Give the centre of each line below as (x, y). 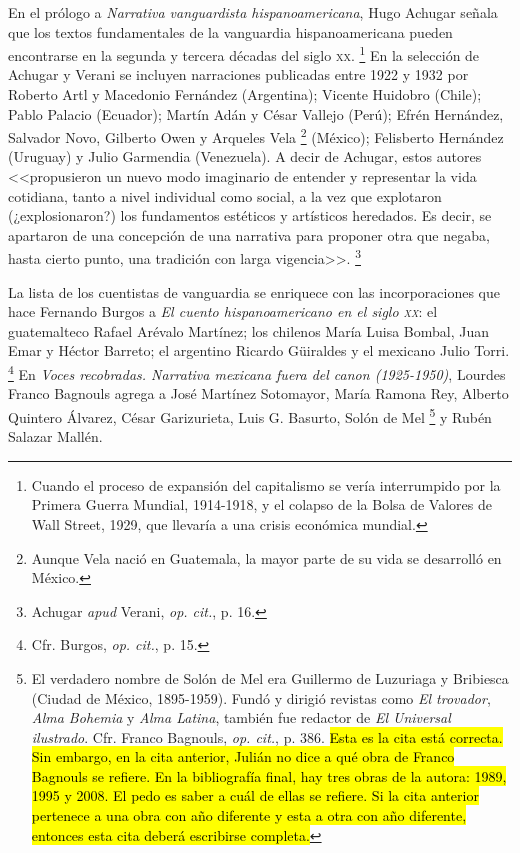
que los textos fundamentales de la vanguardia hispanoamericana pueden (230, 31)
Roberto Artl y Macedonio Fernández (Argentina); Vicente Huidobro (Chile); (245, 94)
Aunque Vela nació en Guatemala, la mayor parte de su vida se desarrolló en (266, 557)
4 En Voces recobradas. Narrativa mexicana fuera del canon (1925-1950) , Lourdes (257, 372)
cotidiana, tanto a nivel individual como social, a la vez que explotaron (225, 195)
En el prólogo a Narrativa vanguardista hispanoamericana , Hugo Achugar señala (253, 12)
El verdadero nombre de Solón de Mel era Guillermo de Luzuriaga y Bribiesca (270, 677)
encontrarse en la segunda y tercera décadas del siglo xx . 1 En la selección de (244, 53)
